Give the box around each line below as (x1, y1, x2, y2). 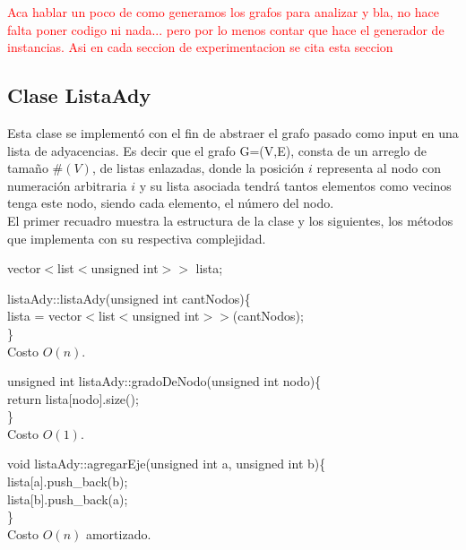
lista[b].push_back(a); (7, 489, 128, 508)
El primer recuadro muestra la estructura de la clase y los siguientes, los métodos (7, 211, 453, 229)
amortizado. (85, 524, 151, 543)
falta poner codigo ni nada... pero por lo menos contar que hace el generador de (7, 20, 444, 39)
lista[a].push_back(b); (7, 472, 128, 491)
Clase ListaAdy (7, 82, 151, 109)
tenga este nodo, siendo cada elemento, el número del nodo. (7, 193, 334, 212)
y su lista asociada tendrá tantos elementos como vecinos (139, 176, 452, 194)
